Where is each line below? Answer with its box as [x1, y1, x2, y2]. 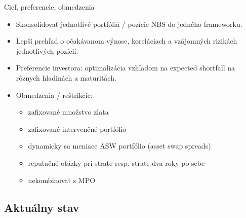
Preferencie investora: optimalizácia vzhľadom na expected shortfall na [16, 62, 235, 73]
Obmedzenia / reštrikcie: [16, 89, 93, 100]
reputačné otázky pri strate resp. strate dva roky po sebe [28, 157, 205, 168]
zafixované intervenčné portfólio [28, 123, 127, 134]
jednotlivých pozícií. [16, 45, 78, 56]
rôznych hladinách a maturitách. [16, 72, 116, 83]
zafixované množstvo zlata [28, 106, 109, 117]
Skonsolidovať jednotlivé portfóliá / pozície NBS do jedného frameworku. [16, 18, 242, 29]
